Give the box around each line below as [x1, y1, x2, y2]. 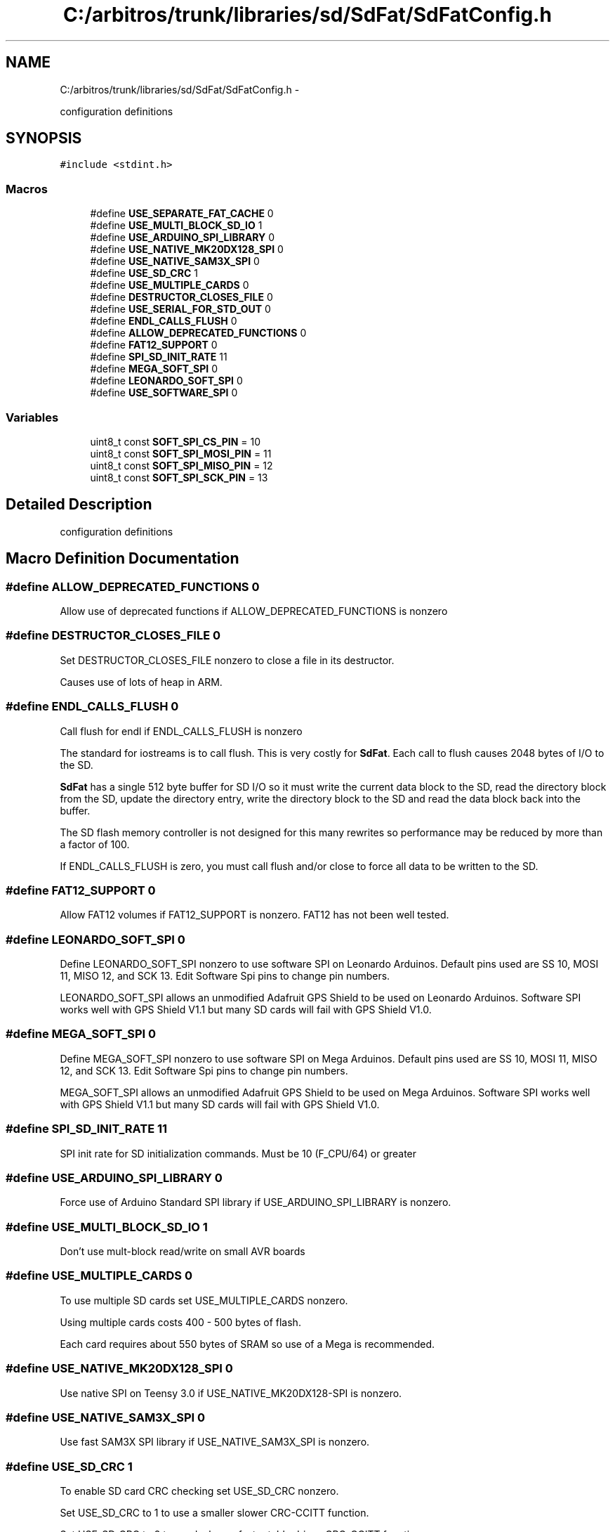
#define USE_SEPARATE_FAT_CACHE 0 [90, 207, 274, 220]
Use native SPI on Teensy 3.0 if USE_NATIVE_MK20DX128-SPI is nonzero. [60, 1387, 402, 1399]
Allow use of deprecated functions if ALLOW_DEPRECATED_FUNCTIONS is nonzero [60, 605, 448, 617]
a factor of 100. [60, 838, 130, 850]
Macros [6, 181, 48, 196]
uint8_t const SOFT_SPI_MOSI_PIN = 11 [90, 447, 272, 460]
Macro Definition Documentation [6, 550, 239, 568]
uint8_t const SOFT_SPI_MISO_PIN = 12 [90, 459, 273, 472]
